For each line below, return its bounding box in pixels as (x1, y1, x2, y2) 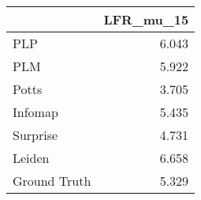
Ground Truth (13, 172, 91, 190)
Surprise (13, 126, 58, 144)
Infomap (13, 103, 58, 121)
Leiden (13, 149, 50, 167)
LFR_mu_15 (103, 10, 189, 28)
